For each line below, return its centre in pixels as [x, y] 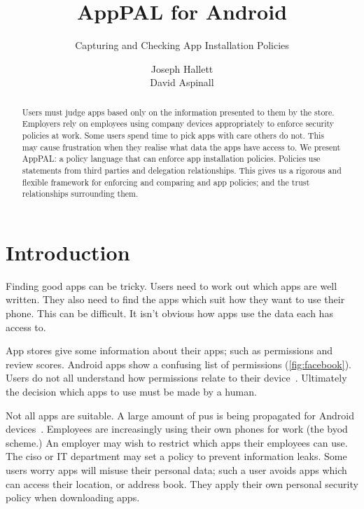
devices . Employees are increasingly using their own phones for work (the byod [177, 429]
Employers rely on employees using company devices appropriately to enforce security [178, 124]
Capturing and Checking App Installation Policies [182, 45]
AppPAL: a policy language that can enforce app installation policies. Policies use [171, 159]
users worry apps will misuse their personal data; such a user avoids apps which [176, 470]
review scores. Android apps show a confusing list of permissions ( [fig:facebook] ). [178, 364]
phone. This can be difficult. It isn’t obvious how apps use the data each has [169, 313]
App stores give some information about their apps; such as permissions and [169, 350]
